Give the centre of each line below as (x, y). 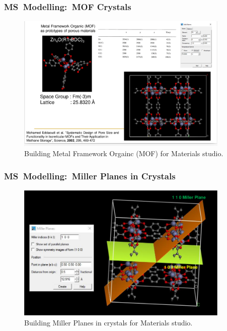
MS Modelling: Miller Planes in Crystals (90, 176)
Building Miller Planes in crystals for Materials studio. (108, 323)
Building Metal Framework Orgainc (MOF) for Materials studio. (124, 153)
